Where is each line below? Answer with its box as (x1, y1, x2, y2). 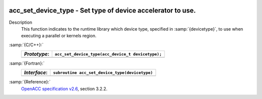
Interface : (24, 69, 48, 76)
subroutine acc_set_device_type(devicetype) (53, 70, 153, 75)
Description (9, 19, 33, 25)
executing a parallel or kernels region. (21, 33, 97, 39)
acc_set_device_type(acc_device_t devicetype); (54, 51, 162, 57)
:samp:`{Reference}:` (9, 79, 51, 85)
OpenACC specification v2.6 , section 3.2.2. (21, 85, 108, 92)
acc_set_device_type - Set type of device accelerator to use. (9, 6, 196, 15)
